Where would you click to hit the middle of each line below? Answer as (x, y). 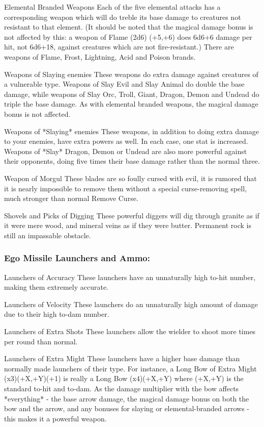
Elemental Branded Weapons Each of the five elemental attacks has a (112, 7)
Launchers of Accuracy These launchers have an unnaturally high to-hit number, (130, 277)
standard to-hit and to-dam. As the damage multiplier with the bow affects (122, 388)
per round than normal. (41, 341)
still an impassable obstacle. (48, 235)
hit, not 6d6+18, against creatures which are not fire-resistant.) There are (119, 47)
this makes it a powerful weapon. (55, 418)
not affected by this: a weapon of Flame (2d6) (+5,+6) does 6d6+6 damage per (128, 36)
